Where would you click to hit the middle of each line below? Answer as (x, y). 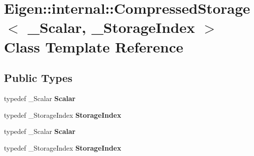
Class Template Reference (94, 46)
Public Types (38, 78)
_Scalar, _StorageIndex (111, 27)
